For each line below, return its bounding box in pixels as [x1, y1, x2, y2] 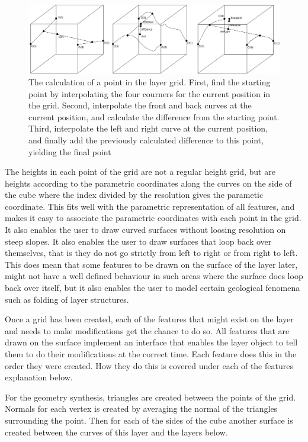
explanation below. [5, 371, 73, 383]
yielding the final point [28, 145, 111, 158]
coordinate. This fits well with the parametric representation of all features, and [5, 200, 295, 212]
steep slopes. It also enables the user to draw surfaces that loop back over [5, 235, 272, 247]
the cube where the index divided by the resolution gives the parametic [5, 188, 264, 201]
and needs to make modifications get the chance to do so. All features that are [5, 324, 290, 337]
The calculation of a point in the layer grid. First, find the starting [28, 75, 271, 88]
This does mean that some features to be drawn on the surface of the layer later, [5, 258, 298, 270]
